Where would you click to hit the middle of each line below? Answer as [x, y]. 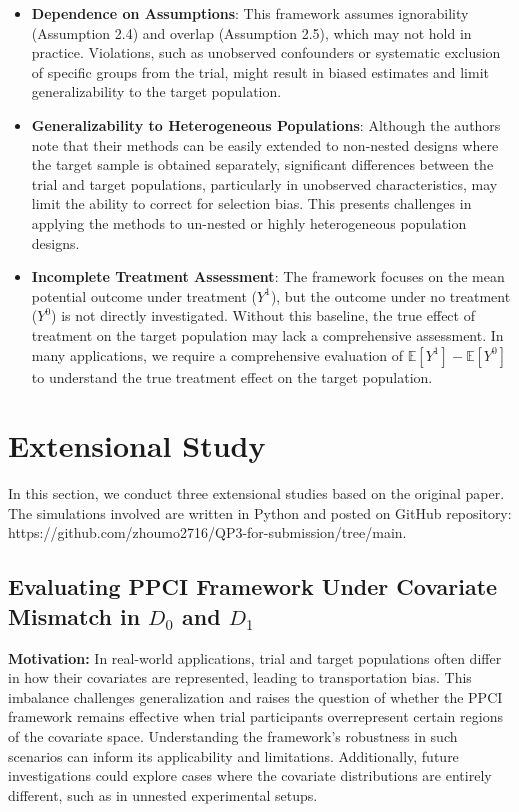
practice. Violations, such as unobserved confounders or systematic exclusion [266, 52]
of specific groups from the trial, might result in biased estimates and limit [260, 71]
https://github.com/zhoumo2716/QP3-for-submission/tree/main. [207, 532]
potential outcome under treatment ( [144, 295]
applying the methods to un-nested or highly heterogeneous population [249, 222]
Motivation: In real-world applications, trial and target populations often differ [255, 657]
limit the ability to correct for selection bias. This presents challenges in [251, 203]
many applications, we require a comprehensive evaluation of [217, 354]
